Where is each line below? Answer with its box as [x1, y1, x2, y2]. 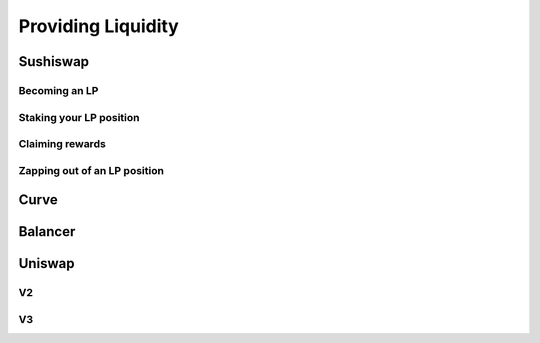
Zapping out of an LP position [18, 163, 165, 177]
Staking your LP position [18, 110, 140, 124]
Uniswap [18, 255, 75, 272]
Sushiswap [18, 53, 90, 70]
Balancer [18, 223, 76, 240]
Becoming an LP [18, 83, 99, 97]
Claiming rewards [18, 137, 107, 151]
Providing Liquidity [18, 15, 179, 37]
